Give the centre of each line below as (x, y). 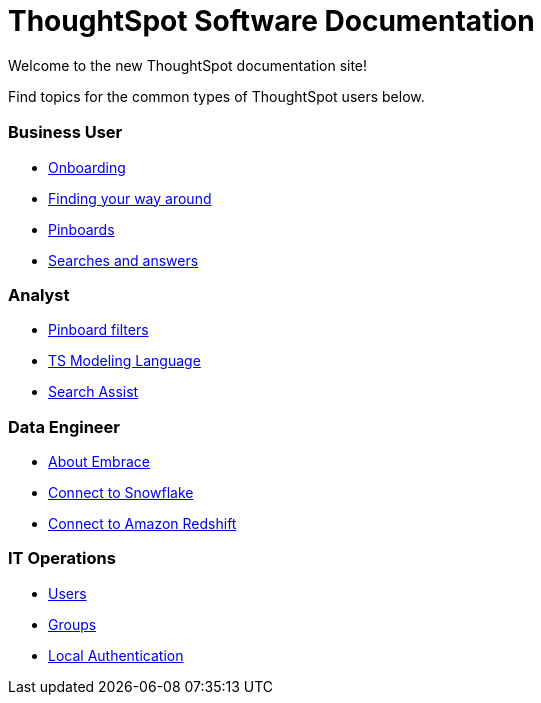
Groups (72, 624)
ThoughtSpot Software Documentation (271, 21)
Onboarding (87, 167)
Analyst (39, 294)
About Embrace (99, 462)
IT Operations (62, 558)
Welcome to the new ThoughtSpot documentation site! (188, 65)
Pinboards (81, 229)
